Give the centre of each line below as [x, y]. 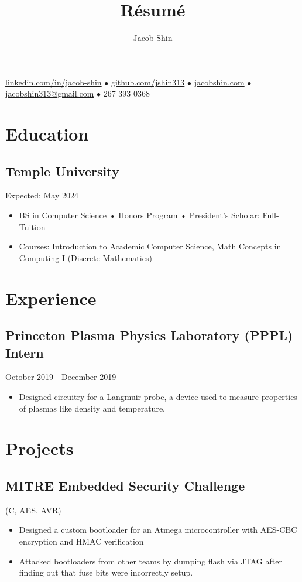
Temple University [62, 171]
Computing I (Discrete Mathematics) [85, 257]
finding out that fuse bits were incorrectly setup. [106, 572]
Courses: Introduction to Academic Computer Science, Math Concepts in [150, 246]
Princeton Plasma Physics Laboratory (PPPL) [149, 335]
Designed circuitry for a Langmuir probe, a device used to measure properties [158, 397]
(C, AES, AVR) [33, 510]
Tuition [32, 226]
